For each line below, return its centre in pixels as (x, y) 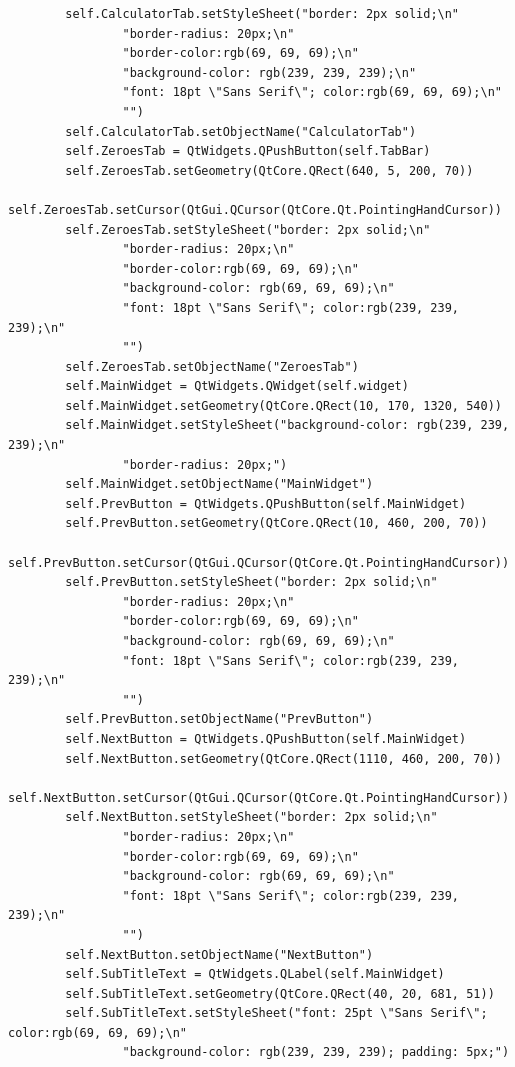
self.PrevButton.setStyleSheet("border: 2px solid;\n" (251, 582)
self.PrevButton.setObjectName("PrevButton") (219, 719)
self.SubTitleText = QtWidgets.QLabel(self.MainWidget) (255, 974)
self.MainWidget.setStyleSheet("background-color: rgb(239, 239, (287, 425)
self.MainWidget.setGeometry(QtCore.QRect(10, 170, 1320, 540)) (283, 405)
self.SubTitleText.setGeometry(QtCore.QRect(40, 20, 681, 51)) (280, 993)
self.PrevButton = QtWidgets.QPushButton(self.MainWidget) (266, 503)
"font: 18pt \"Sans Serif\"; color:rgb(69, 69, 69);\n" (312, 92)
